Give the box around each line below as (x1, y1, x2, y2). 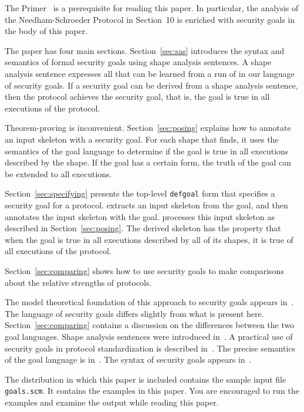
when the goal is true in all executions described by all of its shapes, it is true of (5, 233, 293, 245)
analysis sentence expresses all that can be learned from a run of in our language (5, 67, 295, 79)
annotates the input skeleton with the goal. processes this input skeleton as (5, 210, 275, 222)
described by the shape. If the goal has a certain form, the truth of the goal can (5, 156, 292, 168)
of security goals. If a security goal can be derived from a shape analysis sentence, (5, 79, 298, 91)
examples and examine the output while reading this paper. (5, 396, 219, 408)
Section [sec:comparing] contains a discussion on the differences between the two (5, 319, 295, 331)
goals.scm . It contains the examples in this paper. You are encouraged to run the (5, 384, 299, 397)
